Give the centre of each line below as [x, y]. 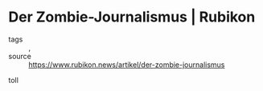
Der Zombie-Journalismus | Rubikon [132, 17]
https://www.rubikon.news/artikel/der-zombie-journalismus [127, 65]
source [20, 56]
